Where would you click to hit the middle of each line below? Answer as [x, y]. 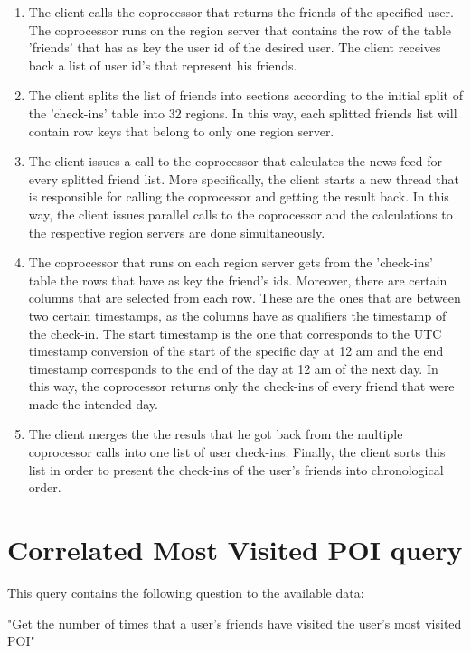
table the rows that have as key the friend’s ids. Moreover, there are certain [238, 280]
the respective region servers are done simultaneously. [177, 232]
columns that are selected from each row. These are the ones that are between [245, 298]
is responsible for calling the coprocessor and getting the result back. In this [239, 196]
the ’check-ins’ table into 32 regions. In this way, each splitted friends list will [243, 112]
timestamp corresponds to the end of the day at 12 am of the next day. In [233, 368]
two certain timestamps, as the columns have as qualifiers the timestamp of [237, 315]
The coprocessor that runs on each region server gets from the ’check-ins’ [231, 262]
